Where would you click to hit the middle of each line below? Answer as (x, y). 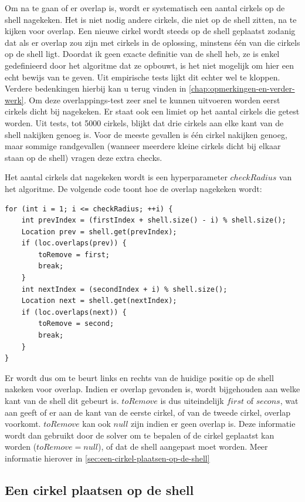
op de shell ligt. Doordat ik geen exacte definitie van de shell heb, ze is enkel (142, 54)
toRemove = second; (76, 324)
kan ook (96, 424)
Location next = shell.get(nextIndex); (99, 301)
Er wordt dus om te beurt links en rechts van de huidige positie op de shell (139, 377)
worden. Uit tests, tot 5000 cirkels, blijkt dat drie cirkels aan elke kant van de (144, 122)
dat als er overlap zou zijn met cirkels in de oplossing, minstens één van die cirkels (152, 42)
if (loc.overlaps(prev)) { (74, 243)
